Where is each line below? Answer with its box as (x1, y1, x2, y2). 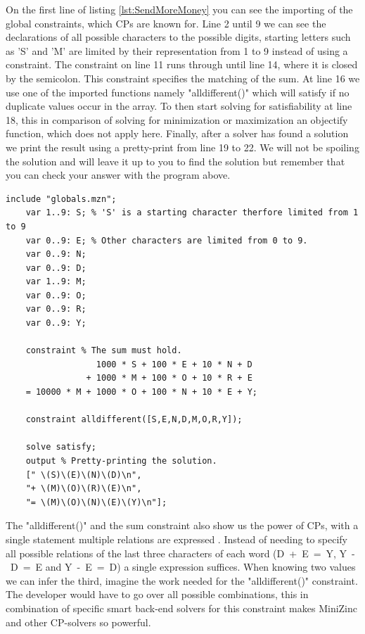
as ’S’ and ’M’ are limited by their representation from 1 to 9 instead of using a (6, 43, 348, 58)
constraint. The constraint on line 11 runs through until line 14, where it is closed (6, 57, 358, 72)
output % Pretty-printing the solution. (25, 456, 217, 466)
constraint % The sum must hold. (25, 345, 182, 356)
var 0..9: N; (25, 249, 87, 260)
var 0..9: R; (25, 304, 87, 315)
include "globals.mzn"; (6, 194, 117, 204)
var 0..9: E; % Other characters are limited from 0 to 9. (25, 235, 308, 246)
